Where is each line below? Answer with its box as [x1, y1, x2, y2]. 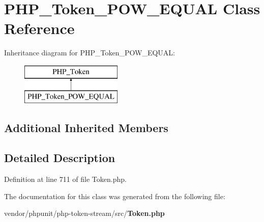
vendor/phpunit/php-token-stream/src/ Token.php [4, 208, 165, 218]
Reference [4, 18, 75, 39]
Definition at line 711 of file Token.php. [4, 174, 127, 184]
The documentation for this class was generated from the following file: [4, 191, 225, 201]
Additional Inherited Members [4, 120, 168, 136]
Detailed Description [4, 150, 115, 166]
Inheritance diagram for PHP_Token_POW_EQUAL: [4, 47, 175, 58]
